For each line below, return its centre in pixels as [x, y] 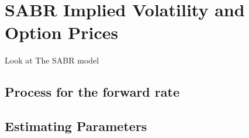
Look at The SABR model [52, 60]
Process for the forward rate [92, 92]
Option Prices [62, 32]
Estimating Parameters [76, 126]
